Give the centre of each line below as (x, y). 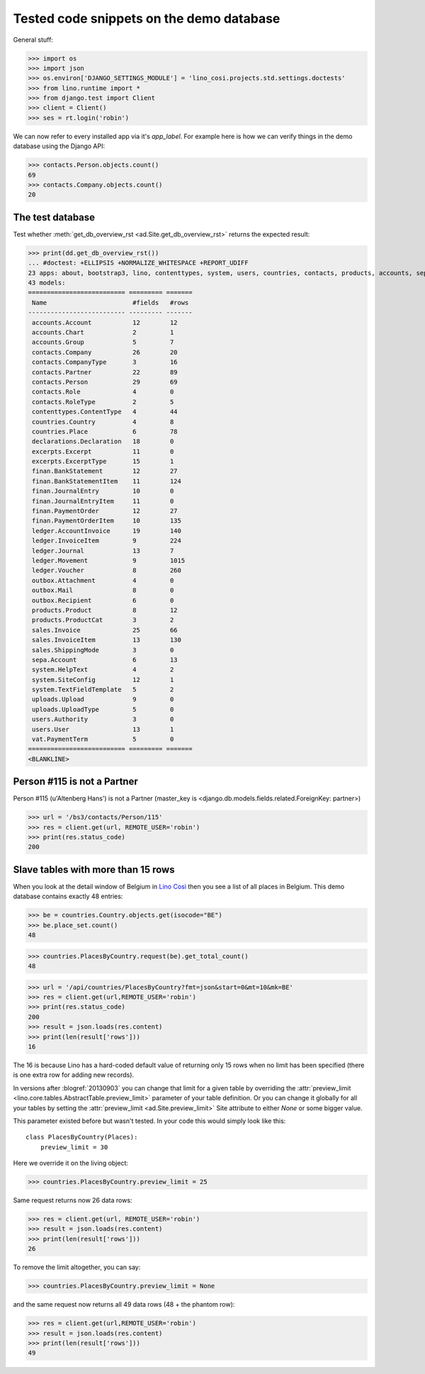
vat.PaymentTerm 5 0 (103, 739)
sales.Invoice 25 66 (105, 630)
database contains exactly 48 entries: (68, 896)
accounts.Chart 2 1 (103, 333)
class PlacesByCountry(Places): (82, 1137)
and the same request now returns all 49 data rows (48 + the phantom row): (124, 1305)
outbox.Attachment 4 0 (103, 580)
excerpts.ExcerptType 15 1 (103, 462)
